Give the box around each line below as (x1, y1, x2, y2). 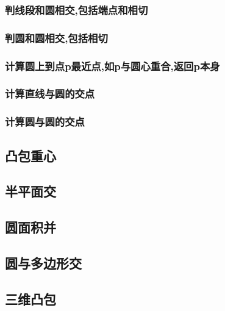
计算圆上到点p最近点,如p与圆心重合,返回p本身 (5, 58, 220, 73)
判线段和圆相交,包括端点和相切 (5, 2, 148, 17)
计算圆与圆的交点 (5, 114, 85, 129)
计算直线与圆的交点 (5, 86, 95, 101)
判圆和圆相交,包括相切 (5, 30, 108, 45)
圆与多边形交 (5, 253, 82, 272)
